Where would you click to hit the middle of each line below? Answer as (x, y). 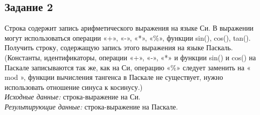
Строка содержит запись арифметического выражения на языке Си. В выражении (129, 28)
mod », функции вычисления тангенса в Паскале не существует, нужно (114, 77)
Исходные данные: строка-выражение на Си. (73, 97)
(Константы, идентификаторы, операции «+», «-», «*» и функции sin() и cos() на (130, 57)
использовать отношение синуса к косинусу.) (74, 87)
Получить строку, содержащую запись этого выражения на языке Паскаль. (119, 47)
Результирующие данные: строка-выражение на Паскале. (91, 106)
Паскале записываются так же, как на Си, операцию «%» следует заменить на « (128, 67)
